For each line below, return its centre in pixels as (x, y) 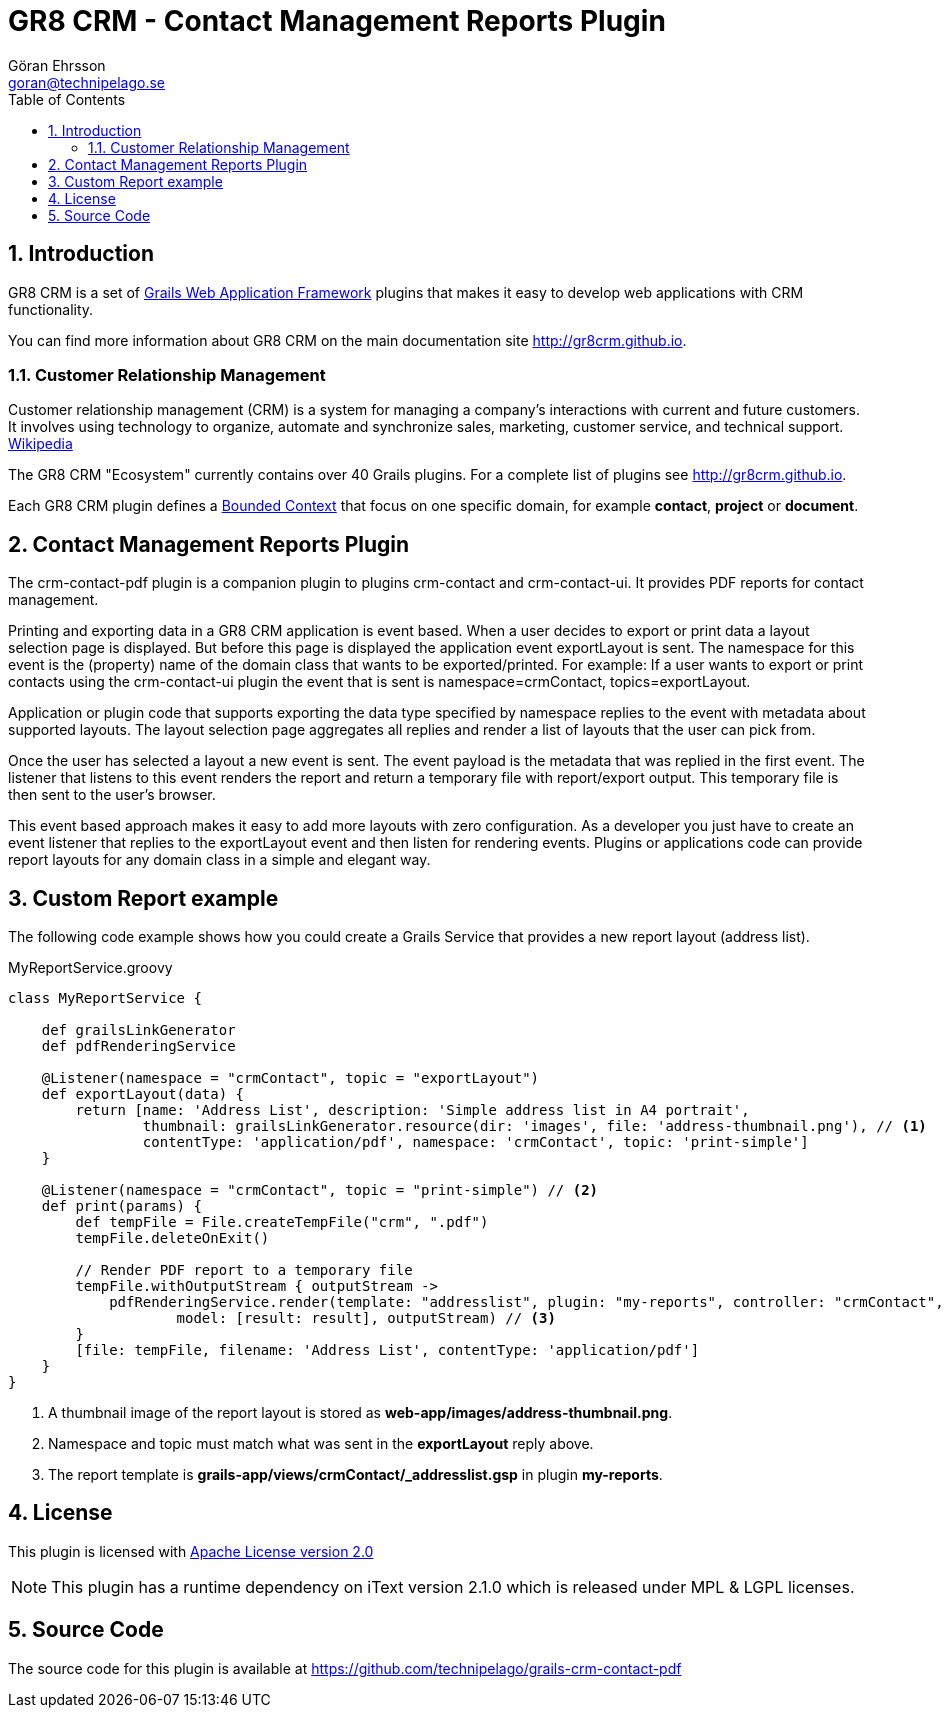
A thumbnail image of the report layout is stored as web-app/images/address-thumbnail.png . (360, 1413)
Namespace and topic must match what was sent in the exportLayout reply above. (321, 1444)
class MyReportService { (105, 998)
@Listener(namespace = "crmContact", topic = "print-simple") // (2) (320, 1190)
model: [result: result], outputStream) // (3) (366, 1318)
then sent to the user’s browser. (112, 795)
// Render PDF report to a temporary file (244, 1270)
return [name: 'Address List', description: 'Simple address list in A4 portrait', (412, 1110)
